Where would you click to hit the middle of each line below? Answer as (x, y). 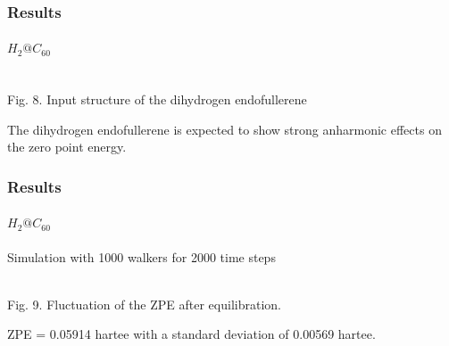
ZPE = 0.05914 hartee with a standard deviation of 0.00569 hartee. (191, 334)
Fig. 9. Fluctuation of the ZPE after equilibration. (144, 304)
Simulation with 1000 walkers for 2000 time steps (141, 256)
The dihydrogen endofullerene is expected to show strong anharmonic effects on (224, 129)
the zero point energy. (67, 147)
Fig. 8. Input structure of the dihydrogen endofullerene (157, 99)
